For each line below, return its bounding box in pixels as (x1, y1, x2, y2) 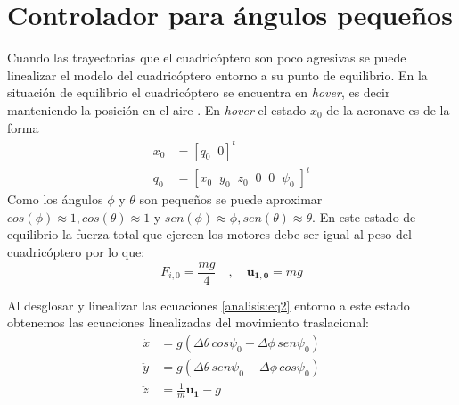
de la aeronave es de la (326, 100, 450, 119)
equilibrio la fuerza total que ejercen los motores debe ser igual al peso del (7, 225, 412, 244)
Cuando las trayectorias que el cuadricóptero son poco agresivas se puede (7, 48, 406, 67)
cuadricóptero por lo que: (7, 242, 145, 260)
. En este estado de (312, 207, 416, 226)
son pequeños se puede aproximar (139, 190, 323, 209)
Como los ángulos (7, 190, 103, 209)
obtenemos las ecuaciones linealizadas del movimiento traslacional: (7, 313, 369, 332)
